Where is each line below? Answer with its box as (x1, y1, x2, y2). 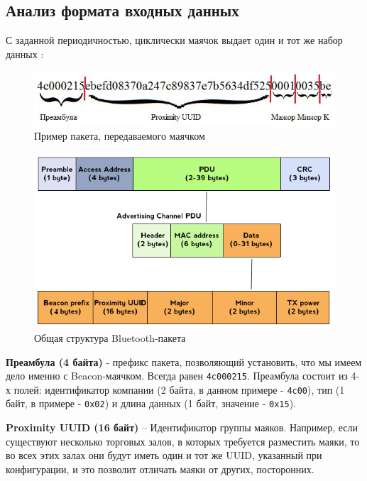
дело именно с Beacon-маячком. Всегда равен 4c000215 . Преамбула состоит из (6, 368, 348, 383)
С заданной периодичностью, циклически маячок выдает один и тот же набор (6, 33, 343, 48)
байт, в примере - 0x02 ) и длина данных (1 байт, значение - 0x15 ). (6, 396, 297, 411)
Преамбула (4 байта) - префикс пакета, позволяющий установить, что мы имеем (6, 354, 362, 369)
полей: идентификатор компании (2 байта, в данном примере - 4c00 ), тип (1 (13, 382, 345, 397)
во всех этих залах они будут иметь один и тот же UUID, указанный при (6, 448, 322, 463)
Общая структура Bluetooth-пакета (34, 330, 186, 345)
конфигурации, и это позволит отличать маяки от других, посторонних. (6, 461, 314, 476)
